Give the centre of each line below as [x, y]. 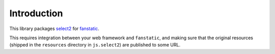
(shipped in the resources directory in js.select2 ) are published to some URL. [95, 45]
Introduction [36, 13]
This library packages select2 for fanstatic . [54, 29]
